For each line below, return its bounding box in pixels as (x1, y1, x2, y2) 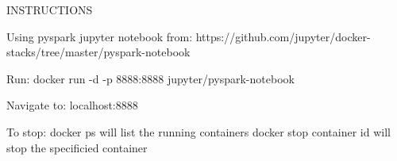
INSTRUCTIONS (6, 2, 93, 17)
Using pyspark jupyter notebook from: (6, 28, 193, 44)
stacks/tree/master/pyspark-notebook (6, 44, 191, 60)
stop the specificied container (6, 139, 148, 155)
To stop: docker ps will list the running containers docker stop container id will (6, 123, 391, 140)
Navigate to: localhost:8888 (6, 97, 138, 113)
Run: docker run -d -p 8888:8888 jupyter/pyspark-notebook (6, 70, 295, 86)
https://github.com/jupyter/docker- (195, 28, 371, 44)
